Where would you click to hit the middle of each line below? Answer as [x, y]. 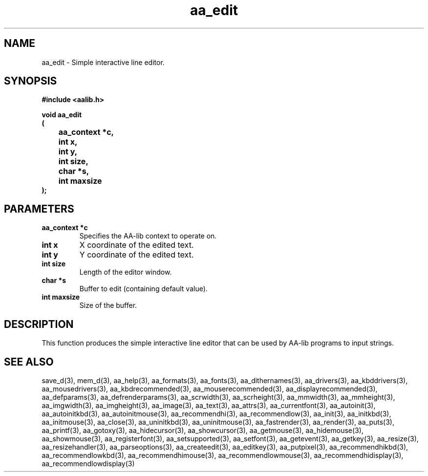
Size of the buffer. [108, 305]
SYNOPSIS [31, 81]
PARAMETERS [39, 209]
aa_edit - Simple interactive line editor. [103, 62]
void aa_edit [62, 115]
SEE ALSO [29, 362]
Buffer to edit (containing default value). [143, 289]
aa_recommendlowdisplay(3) [88, 463]
